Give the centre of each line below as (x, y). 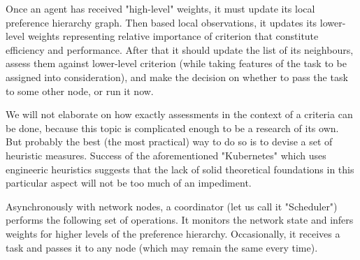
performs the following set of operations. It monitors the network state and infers (180, 220)
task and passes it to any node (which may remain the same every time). (162, 247)
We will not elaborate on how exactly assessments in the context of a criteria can (179, 114)
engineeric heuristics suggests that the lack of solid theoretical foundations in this (180, 169)
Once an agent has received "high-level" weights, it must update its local (160, 8)
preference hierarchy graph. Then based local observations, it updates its (161, 22)
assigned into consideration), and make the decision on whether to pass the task (177, 77)
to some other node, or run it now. (80, 91)
